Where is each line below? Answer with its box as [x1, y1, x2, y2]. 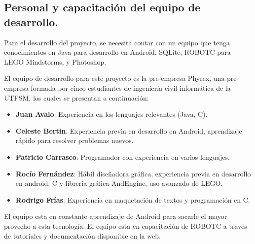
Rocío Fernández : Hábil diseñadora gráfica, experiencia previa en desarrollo [15, 168, 251, 178]
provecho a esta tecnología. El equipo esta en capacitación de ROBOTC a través [4, 220, 247, 231]
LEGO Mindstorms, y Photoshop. [4, 56, 107, 67]
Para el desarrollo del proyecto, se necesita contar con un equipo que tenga [4, 37, 230, 47]
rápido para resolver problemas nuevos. [15, 135, 134, 145]
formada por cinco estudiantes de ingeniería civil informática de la [31, 82, 231, 93]
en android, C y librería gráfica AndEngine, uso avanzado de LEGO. [15, 178, 223, 188]
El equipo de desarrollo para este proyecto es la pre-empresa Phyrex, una [4, 73, 225, 83]
